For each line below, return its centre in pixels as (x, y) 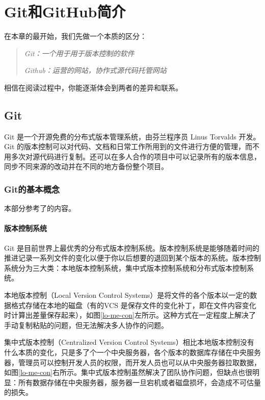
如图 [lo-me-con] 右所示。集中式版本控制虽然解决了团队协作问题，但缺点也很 (128, 372)
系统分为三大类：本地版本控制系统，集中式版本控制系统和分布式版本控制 (125, 267)
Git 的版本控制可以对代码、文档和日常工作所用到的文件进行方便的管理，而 (128, 146)
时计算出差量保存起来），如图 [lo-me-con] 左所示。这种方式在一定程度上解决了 (130, 315)
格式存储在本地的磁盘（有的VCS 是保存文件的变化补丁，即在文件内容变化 (134, 305)
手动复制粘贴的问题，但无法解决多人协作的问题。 (86, 325)
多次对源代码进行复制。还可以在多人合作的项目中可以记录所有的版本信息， (136, 156)
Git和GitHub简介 (65, 11)
